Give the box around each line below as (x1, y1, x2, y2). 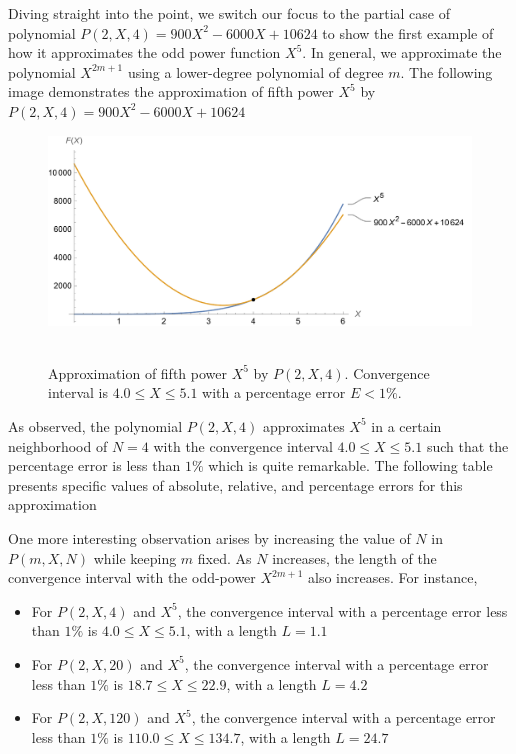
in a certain (371, 415, 442, 436)
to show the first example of (322, 22, 494, 43)
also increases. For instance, (308, 567, 478, 588)
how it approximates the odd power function (8, 42, 281, 63)
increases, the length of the (272, 547, 437, 568)
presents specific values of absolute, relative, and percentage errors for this (8, 474, 463, 495)
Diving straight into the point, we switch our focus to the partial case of (8, 3, 451, 23)
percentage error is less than (8, 455, 181, 476)
